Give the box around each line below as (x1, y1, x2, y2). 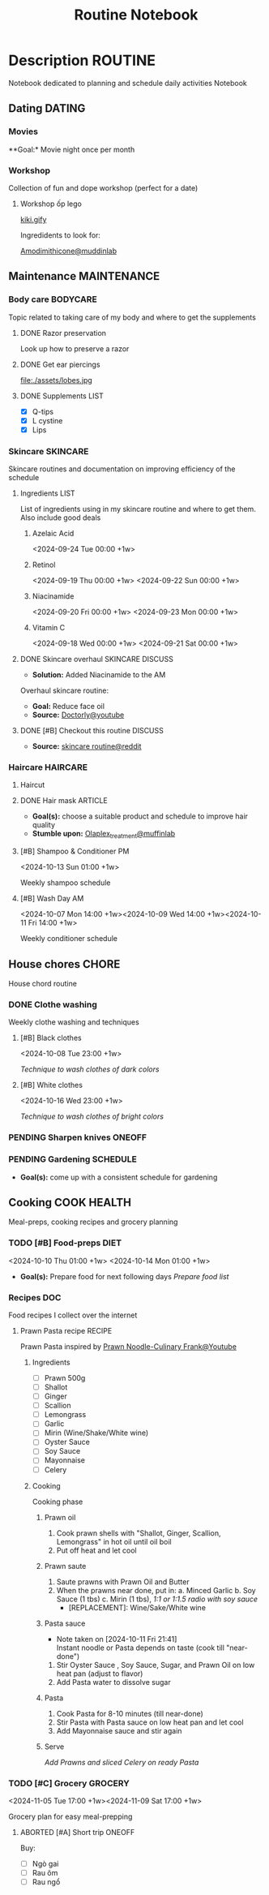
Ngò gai (32, 1858, 59, 1868)
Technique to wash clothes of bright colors (19, 1111, 164, 1121)
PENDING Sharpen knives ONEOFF (8, 1132, 147, 1143)
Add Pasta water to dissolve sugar (56, 1677, 172, 1687)
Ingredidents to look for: (19, 230, 101, 240)
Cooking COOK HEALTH (8, 1195, 132, 1210)
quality (32, 820, 55, 830)
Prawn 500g (44, 1373, 86, 1382)
